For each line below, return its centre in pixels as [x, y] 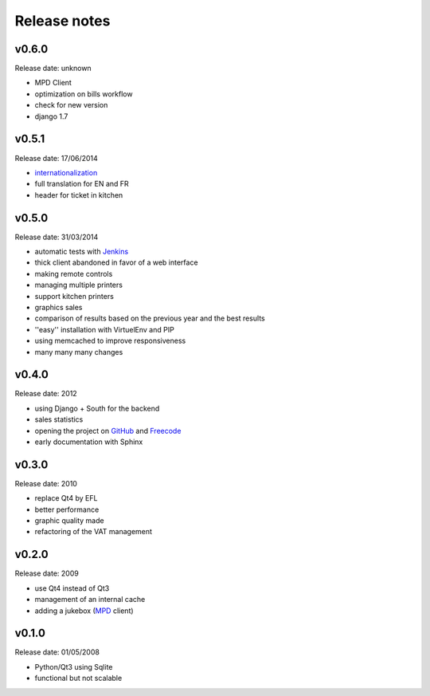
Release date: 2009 [47, 573]
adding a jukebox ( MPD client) [84, 611]
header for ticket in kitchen [79, 195]
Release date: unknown [53, 69]
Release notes [63, 21]
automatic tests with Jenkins [82, 252]
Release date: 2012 [46, 394]
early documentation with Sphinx [89, 442]
